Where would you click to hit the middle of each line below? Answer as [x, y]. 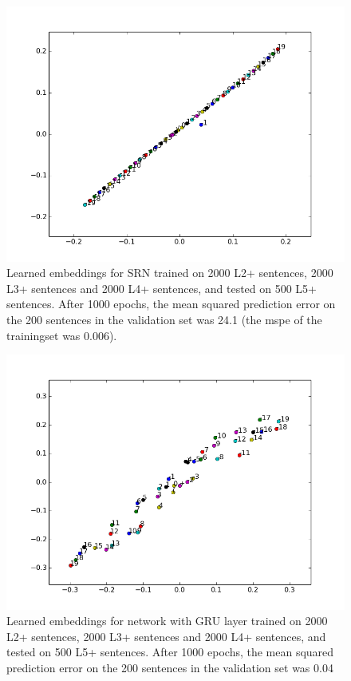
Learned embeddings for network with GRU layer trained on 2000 [167, 621]
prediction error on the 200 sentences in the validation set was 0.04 [170, 668]
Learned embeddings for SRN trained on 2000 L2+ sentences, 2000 [170, 273]
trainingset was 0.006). [62, 335]
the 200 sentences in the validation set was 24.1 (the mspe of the [164, 319]
